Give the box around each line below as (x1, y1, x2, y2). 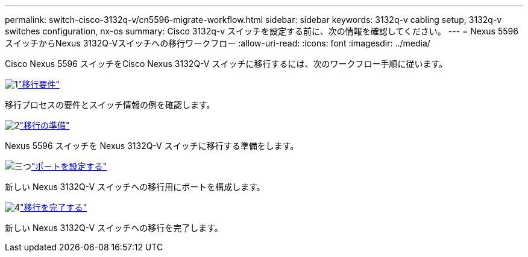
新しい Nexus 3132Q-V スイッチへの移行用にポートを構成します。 (5, 182, 265, 192)
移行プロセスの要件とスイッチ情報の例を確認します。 (5, 100, 215, 110)
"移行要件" (17, 79, 60, 89)
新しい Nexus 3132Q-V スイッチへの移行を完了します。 (5, 223, 223, 233)
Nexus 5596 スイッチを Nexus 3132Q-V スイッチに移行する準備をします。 (5, 141, 299, 151)
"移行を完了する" (20, 202, 87, 212)
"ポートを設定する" (31, 161, 107, 171)
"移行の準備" (19, 120, 70, 130)
